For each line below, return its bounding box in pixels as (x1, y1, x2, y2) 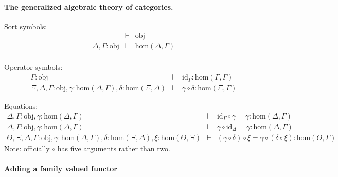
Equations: (4, 101, 38, 111)
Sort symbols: (4, 21, 47, 31)
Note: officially (4, 143, 50, 153)
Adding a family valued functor (4, 163, 117, 174)
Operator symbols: (4, 62, 63, 72)
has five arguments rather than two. (57, 143, 170, 153)
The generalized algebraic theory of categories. (4, 1, 173, 12)
